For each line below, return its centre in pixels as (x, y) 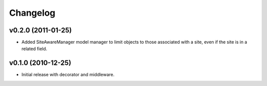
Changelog (32, 13)
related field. (34, 49)
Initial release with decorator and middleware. (68, 75)
